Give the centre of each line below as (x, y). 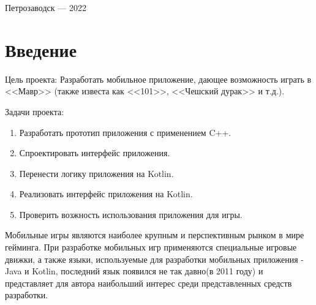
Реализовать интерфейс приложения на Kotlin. (106, 194)
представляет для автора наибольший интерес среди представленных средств (149, 283)
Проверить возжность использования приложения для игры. (131, 214)
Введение (41, 49)
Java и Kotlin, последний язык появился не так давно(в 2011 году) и (134, 271)
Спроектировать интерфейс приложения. (95, 153)
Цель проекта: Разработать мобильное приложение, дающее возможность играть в (158, 79)
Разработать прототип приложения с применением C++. (125, 132)
